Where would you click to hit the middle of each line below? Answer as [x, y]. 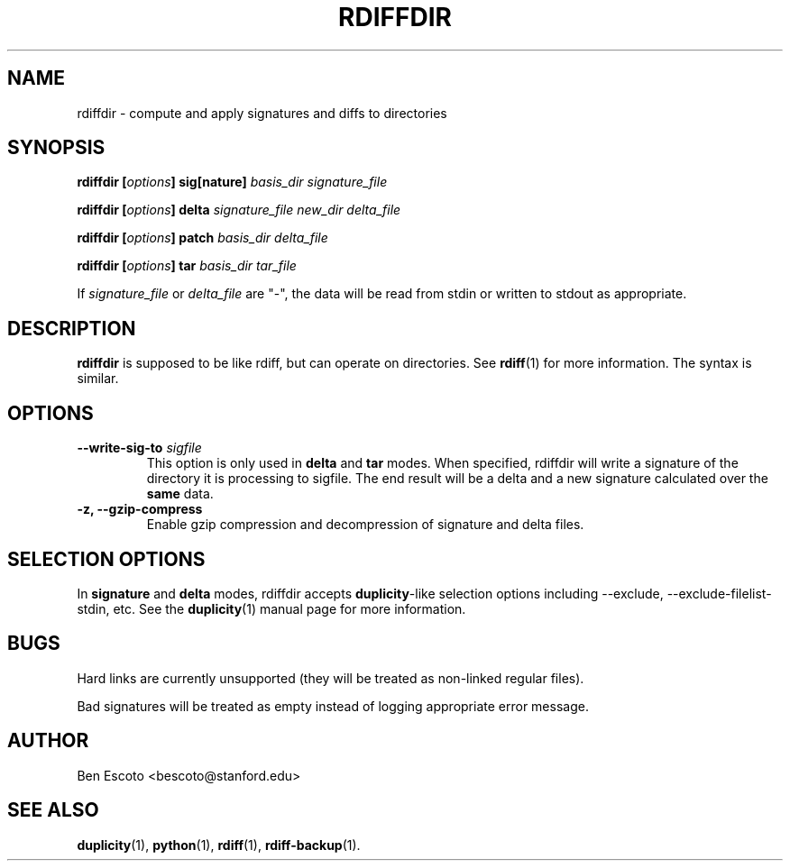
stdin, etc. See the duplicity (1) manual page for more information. [271, 608]
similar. [98, 379]
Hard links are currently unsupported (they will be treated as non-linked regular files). [331, 678]
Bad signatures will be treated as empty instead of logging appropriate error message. [333, 706]
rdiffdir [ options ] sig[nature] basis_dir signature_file [232, 182]
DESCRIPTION [72, 328]
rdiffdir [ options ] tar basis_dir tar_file [187, 266]
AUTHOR [48, 741]
